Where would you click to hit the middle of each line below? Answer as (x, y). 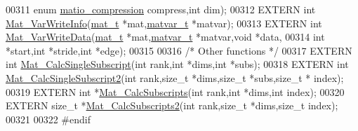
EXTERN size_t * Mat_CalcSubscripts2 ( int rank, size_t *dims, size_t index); (172, 105)
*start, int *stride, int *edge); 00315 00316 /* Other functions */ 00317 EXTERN (179, 50)
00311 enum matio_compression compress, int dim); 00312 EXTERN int (161, 9)
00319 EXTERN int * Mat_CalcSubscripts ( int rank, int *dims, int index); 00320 (175, 91)
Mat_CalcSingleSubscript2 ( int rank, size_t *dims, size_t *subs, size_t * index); (175, 77)
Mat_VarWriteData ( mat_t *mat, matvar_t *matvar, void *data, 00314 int (165, 37)
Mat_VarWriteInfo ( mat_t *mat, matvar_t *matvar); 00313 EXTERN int (164, 23)
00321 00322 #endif (48, 119)
